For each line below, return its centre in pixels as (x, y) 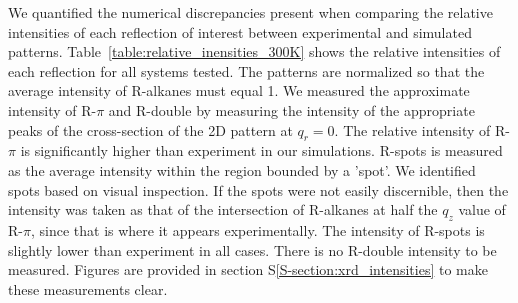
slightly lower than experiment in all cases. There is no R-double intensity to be (252, 249)
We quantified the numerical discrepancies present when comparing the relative (250, 12)
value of (482, 209)
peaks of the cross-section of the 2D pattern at (150, 129)
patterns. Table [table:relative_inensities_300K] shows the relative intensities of (254, 51)
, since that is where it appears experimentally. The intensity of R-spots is (257, 229)
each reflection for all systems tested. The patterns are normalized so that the (246, 70)
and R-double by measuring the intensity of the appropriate (291, 109)
